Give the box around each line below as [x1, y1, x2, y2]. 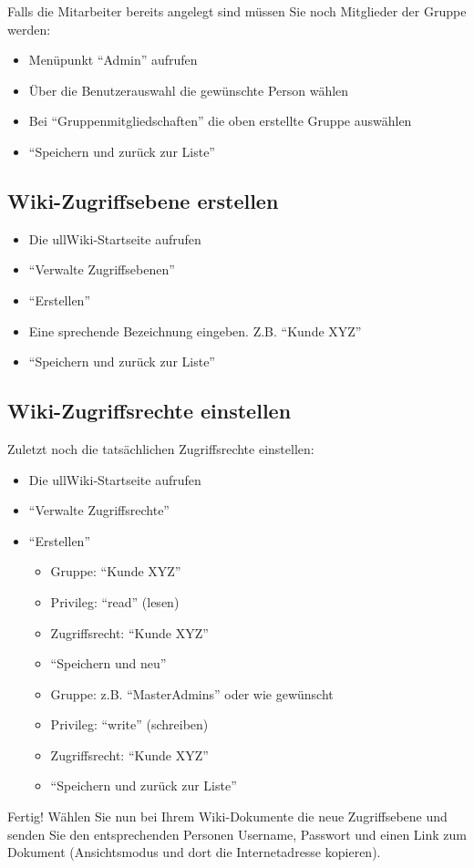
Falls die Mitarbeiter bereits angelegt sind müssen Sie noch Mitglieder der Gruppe [7, 2, 467, 20]
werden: [7, 19, 51, 38]
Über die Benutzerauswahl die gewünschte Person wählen [28, 80, 349, 99]
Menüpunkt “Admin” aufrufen [28, 50, 198, 69]
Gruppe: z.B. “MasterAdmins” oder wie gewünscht [50, 684, 334, 703]
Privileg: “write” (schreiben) [50, 715, 209, 734]
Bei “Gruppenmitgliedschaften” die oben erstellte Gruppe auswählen [28, 111, 412, 130]
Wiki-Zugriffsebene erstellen [7, 186, 279, 214]
